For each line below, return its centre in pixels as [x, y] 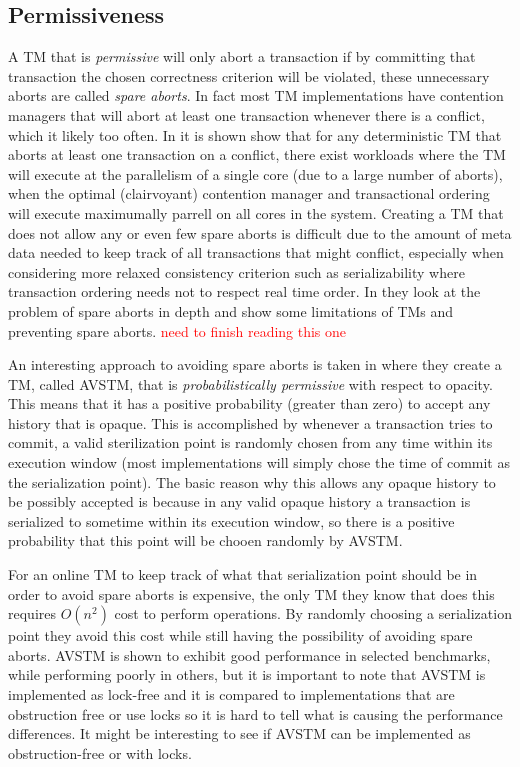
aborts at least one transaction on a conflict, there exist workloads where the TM [257, 154]
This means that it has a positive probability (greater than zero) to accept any [249, 403]
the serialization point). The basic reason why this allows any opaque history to [252, 481]
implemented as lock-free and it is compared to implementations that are [231, 694]
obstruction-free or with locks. [100, 752]
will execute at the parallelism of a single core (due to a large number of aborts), [255, 173]
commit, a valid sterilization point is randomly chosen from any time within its [250, 442]
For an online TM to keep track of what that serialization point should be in [243, 574]
